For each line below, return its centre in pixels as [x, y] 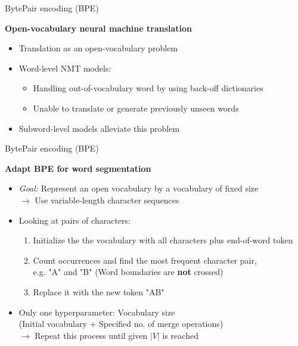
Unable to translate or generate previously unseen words [136, 108]
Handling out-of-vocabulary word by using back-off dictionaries [148, 88]
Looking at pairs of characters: [74, 220]
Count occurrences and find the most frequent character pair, [145, 260]
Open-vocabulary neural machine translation [99, 28]
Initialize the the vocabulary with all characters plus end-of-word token [163, 240]
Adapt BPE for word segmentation [78, 168]
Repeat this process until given [91, 335]
